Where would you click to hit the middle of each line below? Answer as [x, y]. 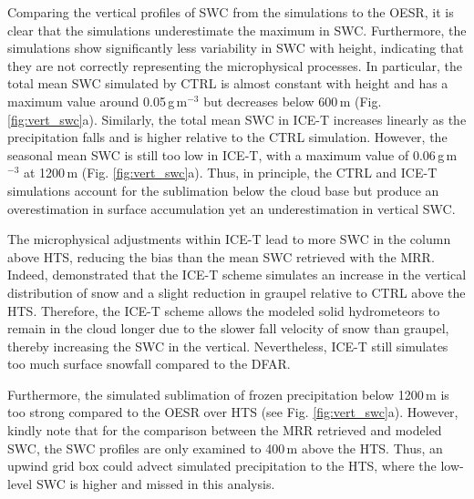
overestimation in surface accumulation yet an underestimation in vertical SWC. [232, 208]
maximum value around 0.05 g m [98, 101]
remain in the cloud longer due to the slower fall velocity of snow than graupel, [228, 328]
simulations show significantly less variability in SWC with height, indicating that [236, 48]
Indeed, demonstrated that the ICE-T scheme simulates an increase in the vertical [237, 275]
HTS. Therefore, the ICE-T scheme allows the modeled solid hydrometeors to [224, 310]
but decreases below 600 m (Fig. [293, 101]
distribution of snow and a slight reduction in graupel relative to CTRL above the [237, 292]
